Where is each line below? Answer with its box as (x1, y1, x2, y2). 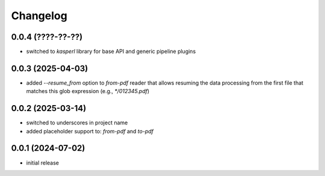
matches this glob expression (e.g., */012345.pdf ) (26, 88, 150, 95)
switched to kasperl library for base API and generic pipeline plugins (26, 48, 196, 55)
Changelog (11, 9, 67, 22)
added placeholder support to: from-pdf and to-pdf (26, 127, 153, 135)
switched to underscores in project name (26, 119, 128, 126)
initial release (26, 159, 60, 166)
